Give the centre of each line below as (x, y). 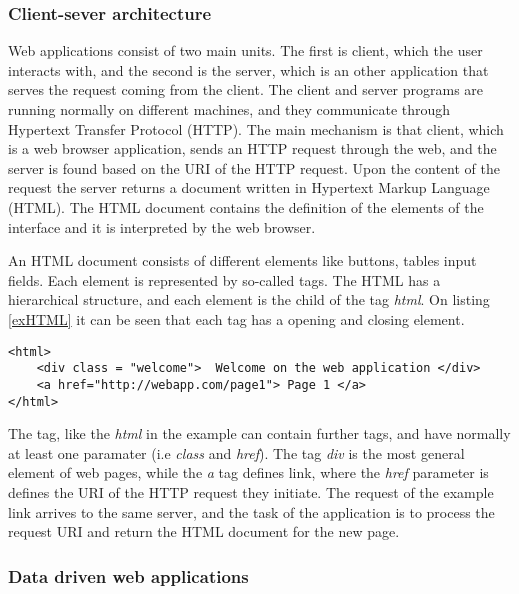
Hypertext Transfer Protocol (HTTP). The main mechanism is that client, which (256, 128)
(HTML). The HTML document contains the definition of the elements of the (246, 206)
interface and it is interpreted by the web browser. (162, 226)
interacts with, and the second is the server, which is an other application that (248, 69)
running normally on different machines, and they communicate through (229, 109)
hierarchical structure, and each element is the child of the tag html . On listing (249, 299)
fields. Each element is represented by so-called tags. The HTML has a (224, 279)
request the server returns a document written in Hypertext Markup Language (249, 187)
